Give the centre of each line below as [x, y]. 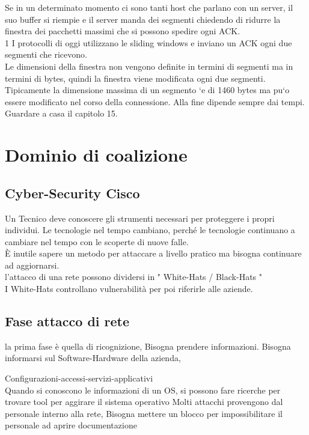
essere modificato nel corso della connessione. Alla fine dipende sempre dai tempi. [155, 101]
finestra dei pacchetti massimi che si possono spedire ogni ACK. [123, 31]
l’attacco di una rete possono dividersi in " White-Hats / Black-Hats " [133, 277]
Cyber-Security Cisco [72, 193]
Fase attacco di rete [67, 321]
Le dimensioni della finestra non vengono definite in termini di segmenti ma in [149, 66]
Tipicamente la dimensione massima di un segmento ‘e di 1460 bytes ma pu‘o [147, 90]
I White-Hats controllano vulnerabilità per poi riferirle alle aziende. [129, 289]
